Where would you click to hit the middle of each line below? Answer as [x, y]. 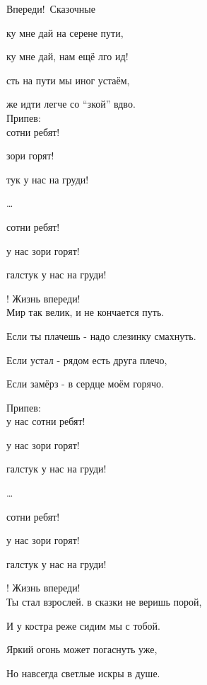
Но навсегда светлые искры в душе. [83, 673]
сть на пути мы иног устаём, [68, 80]
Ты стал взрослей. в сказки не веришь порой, [104, 602]
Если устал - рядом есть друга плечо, [87, 360]
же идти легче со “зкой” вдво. [71, 104]
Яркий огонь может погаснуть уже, [82, 649]
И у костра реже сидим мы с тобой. [83, 625]
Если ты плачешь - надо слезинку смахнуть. [101, 335]
